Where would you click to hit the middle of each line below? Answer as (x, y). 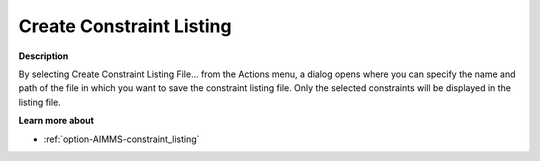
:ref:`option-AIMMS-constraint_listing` (121, 139)
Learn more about (56, 121)
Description (43, 56)
